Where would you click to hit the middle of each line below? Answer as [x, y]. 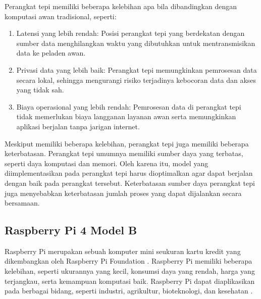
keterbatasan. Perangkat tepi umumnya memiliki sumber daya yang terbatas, [124, 153]
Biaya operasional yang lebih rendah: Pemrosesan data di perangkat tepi [129, 106]
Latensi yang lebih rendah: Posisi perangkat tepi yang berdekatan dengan [130, 33]
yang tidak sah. [40, 90]
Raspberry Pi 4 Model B [71, 230]
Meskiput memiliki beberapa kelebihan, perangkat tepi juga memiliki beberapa [127, 143]
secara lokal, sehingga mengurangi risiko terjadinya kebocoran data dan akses [136, 80]
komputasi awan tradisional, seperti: [61, 16]
